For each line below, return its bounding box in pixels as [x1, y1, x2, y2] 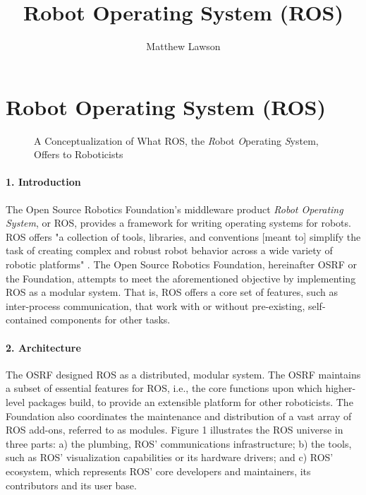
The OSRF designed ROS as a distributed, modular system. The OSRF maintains [6, 366, 361, 381]
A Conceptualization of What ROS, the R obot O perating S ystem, [34, 133, 319, 148]
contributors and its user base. [6, 477, 137, 492]
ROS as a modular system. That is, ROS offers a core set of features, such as [6, 285, 338, 299]
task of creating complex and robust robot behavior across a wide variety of [6, 243, 333, 258]
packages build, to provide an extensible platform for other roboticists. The [28, 394, 353, 409]
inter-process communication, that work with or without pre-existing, [6, 298, 305, 313]
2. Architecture [6, 340, 81, 354]
